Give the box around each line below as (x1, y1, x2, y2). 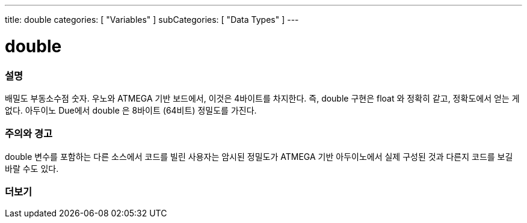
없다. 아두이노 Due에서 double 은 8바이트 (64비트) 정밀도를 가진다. (5, 105, 257, 115)
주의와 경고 (5, 127, 53, 140)
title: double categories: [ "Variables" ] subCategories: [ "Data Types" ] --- (5, 14, 299, 25)
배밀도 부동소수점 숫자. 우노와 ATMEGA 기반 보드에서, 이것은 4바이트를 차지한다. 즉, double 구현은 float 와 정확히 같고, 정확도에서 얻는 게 (5, 93, 520, 103)
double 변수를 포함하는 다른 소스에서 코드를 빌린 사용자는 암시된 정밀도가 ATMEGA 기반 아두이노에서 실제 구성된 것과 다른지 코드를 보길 (5, 151, 513, 162)
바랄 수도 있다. (5, 163, 59, 174)
